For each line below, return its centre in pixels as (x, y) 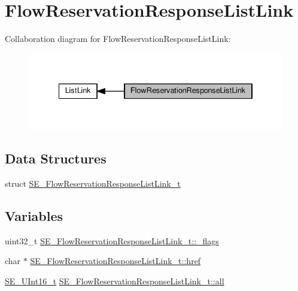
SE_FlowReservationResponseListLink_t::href (115, 261)
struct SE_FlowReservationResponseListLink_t (93, 183)
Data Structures (56, 158)
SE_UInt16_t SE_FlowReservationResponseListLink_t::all (115, 281)
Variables (34, 215)
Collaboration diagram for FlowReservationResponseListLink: (118, 39)
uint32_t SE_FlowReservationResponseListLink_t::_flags (112, 240)
